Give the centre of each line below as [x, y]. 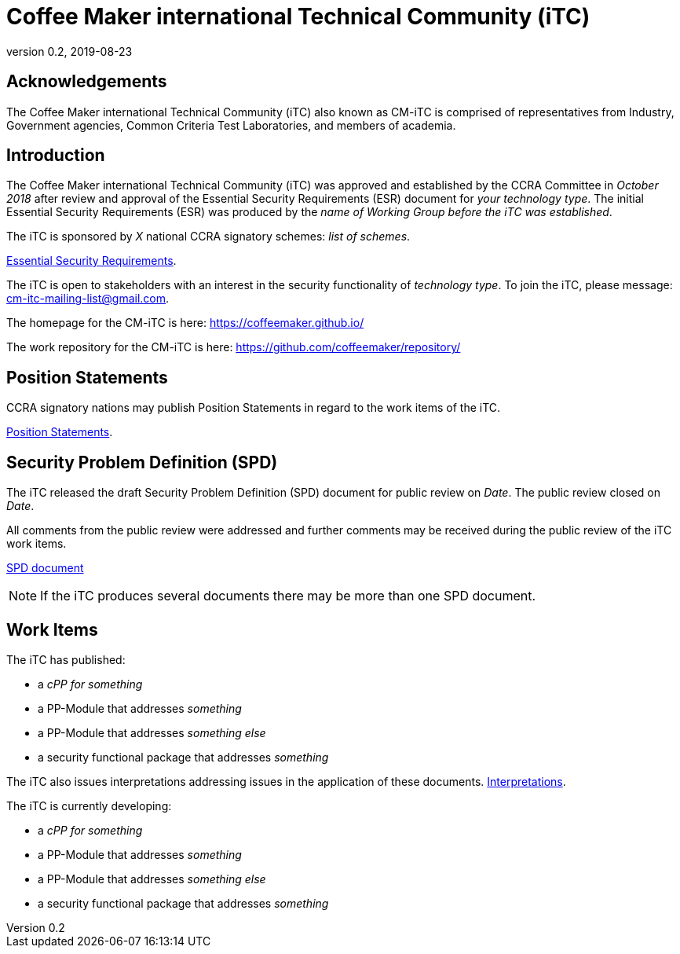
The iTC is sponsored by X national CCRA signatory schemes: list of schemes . [208, 237]
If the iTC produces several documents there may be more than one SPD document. [288, 596]
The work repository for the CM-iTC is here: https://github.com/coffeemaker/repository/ [234, 347]
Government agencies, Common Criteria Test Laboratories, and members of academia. [231, 125]
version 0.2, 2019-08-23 [69, 51]
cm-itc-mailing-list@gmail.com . [88, 299]
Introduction [56, 156]
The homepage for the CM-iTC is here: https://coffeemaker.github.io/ [185, 323]
